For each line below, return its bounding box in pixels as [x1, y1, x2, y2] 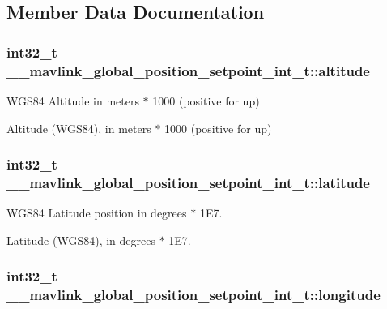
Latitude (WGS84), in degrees [6, 231, 155, 248]
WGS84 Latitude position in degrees [6, 204, 187, 221]
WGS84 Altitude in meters [6, 92, 139, 109]
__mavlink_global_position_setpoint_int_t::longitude [6, 285, 381, 305]
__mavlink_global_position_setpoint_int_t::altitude [6, 60, 370, 80]
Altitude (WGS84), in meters [6, 119, 151, 136]
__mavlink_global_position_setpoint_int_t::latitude [6, 172, 370, 192]
